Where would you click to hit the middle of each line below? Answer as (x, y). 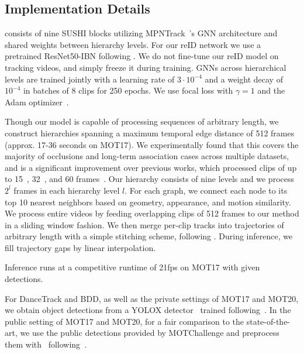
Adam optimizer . (37, 102)
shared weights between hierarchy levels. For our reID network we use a (133, 44)
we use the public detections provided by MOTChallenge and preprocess (150, 333)
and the (271, 90)
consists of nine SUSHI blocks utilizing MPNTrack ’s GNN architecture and (141, 33)
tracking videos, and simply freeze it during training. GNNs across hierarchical (146, 67)
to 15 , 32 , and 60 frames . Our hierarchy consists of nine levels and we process (149, 179)
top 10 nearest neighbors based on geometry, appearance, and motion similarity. (148, 202)
